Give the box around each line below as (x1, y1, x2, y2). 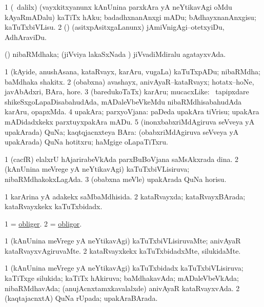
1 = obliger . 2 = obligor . (5, 218, 82, 229)
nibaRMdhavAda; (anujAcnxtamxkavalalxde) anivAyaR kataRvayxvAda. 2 (5, 282, 240, 293)
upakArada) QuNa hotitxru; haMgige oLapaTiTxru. (5, 136, 168, 147)
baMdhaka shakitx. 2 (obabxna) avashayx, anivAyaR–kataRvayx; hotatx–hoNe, (5, 76, 254, 87)
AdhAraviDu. (5, 31, 47, 42)
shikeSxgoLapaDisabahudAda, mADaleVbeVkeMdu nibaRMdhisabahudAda (5, 96, 241, 107)
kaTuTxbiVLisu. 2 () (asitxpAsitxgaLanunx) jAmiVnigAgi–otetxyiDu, (5, 22, 225, 32)
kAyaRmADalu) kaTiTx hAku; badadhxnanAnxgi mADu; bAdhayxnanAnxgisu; (5, 11, 256, 22)
